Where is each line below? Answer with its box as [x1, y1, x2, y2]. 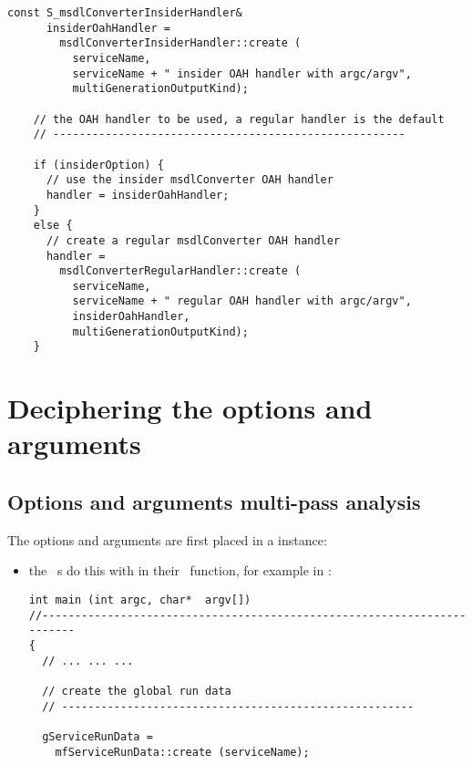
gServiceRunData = [42, 729, 153, 743]
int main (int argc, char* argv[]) [28, 594, 251, 607]
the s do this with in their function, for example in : [28, 561, 332, 580]
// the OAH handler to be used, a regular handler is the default [33, 112, 445, 126]
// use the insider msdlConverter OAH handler [46, 173, 333, 187]
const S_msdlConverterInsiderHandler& [7, 6, 242, 19]
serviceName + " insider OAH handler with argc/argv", [72, 67, 412, 80]
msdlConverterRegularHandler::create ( [59, 264, 302, 278]
